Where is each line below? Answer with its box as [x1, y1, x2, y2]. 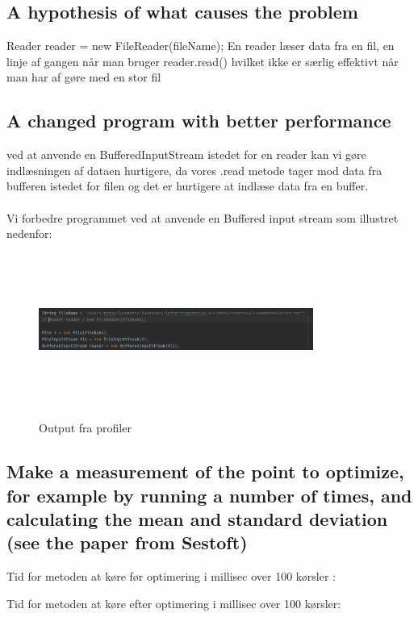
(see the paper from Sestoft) [6, 530, 248, 555]
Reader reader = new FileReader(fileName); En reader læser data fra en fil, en [6, 37, 395, 54]
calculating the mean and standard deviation [6, 507, 388, 532]
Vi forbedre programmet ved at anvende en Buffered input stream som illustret [6, 209, 399, 226]
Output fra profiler [39, 419, 132, 436]
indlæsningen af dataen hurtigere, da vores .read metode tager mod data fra [6, 161, 382, 178]
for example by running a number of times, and [6, 482, 412, 507]
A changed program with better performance [6, 108, 391, 133]
